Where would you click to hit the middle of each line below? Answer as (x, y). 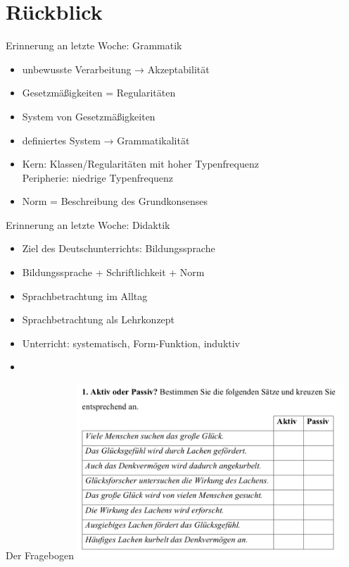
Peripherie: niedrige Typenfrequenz (98, 177)
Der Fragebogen (40, 555)
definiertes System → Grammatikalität (106, 140)
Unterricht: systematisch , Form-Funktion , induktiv (131, 343)
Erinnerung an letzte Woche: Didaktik (88, 224)
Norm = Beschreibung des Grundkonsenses (115, 201)
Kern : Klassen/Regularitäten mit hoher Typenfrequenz (140, 164)
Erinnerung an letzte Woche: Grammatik (94, 45)
